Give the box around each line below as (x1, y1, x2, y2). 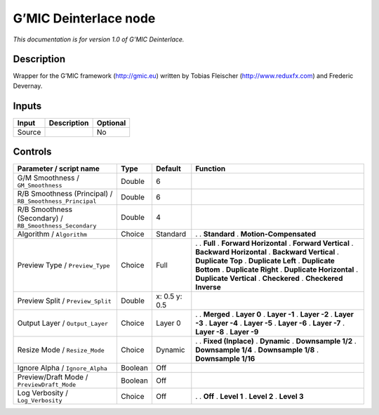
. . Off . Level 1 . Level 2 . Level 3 (195, 391, 305, 401)
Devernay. (13, 81, 43, 90)
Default (155, 164, 182, 173)
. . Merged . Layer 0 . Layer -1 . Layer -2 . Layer (195, 310, 354, 320)
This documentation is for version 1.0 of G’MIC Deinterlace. (13, 35, 185, 44)
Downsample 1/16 (195, 354, 255, 364)
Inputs (13, 100, 42, 112)
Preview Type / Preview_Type (17, 261, 110, 270)
